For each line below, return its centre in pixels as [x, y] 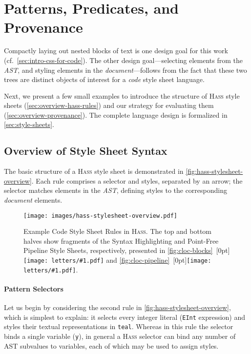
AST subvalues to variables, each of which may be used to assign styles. [111, 345]
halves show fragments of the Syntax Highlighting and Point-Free [121, 240]
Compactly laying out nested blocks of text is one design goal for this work [116, 51]
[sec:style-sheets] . [29, 124]
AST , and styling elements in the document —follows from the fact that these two [125, 70]
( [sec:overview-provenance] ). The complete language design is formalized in [116, 115]
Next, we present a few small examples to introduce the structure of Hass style [122, 95]
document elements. [33, 200]
